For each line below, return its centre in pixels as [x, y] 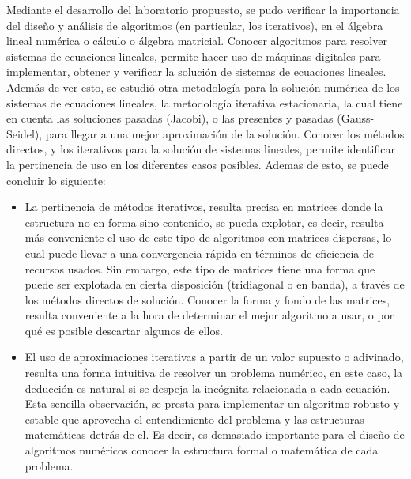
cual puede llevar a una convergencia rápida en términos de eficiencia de [200, 253]
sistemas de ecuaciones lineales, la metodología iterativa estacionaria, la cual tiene [205, 102]
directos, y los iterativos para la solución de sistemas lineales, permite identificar [201, 149]
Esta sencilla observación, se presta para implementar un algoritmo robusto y [212, 404]
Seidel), [25, 133]
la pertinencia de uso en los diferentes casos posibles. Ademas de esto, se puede [198, 164]
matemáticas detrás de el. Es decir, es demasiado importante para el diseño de [215, 434]
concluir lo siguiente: [56, 180]
